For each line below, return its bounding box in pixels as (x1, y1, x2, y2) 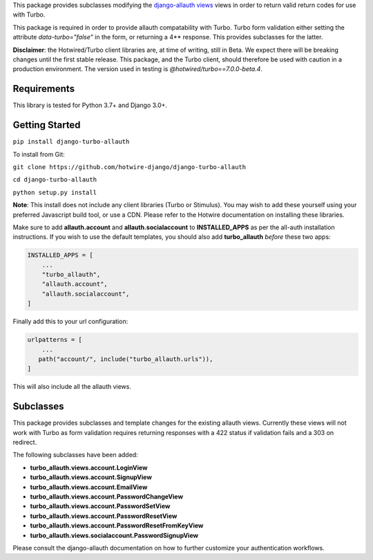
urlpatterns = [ (27, 336, 83, 344)
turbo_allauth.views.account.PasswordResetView (30, 512, 178, 520)
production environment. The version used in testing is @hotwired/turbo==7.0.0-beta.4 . (12, 65, 262, 73)
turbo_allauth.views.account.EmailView (30, 483, 148, 491)
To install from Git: (12, 150, 65, 158)
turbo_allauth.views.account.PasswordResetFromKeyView (30, 521, 204, 530)
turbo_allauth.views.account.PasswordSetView (30, 502, 171, 510)
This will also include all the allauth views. (12, 383, 131, 391)
